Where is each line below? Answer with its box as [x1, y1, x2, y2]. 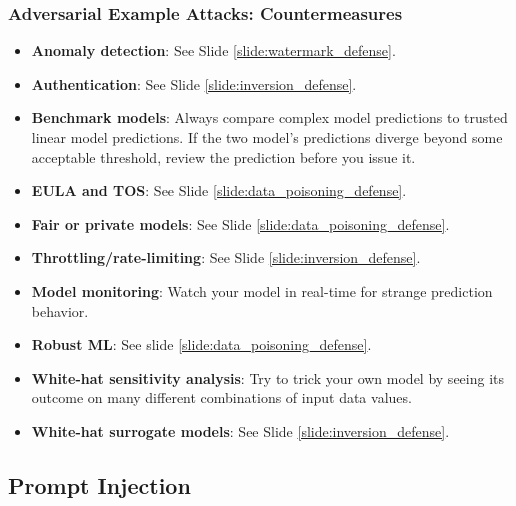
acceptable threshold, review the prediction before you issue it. [31, 146, 416, 167]
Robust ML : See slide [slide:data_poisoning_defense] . [31, 334, 372, 355]
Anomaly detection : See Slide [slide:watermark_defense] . [31, 40, 396, 61]
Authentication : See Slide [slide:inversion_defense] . [31, 73, 357, 94]
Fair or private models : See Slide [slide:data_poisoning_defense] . [31, 213, 450, 234]
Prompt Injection [8, 469, 191, 500]
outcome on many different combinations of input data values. [31, 387, 412, 408]
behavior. [31, 300, 89, 321]
